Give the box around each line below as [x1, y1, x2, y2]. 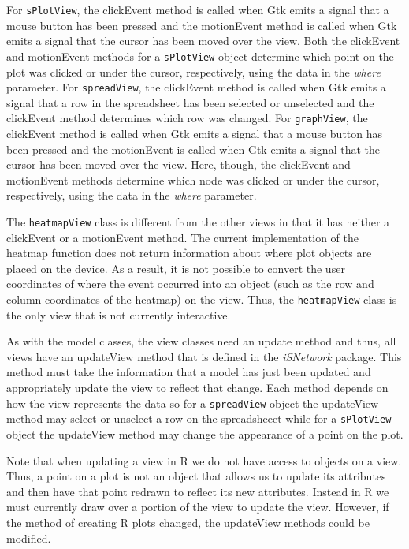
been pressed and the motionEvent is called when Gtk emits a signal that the [6, 140, 380, 157]
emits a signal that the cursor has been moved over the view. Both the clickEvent [6, 32, 400, 49]
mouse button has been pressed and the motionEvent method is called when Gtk [6, 17, 397, 33]
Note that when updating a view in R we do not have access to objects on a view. [6, 452, 402, 469]
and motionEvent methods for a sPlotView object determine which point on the [6, 47, 394, 64]
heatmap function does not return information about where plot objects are [6, 245, 372, 261]
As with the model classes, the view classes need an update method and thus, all [6, 333, 396, 349]
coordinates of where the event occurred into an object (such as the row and [6, 275, 374, 292]
